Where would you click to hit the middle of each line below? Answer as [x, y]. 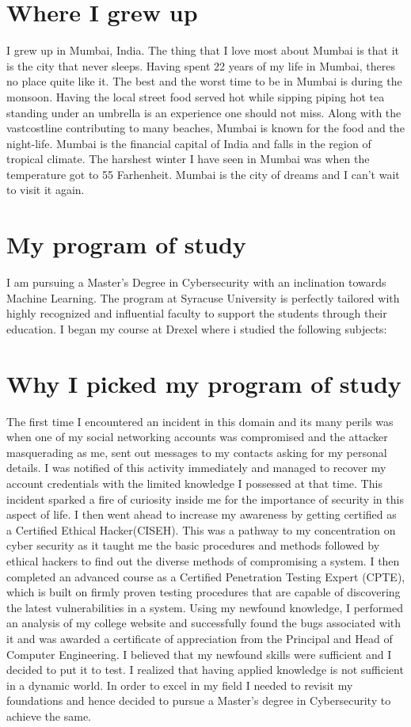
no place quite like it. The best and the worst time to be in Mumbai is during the [204, 81]
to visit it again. [46, 190]
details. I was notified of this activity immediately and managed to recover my [196, 468]
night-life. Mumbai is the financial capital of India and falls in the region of [189, 143]
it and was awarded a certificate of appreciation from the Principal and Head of [200, 638]
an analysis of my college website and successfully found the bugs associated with [204, 623]
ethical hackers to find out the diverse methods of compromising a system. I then [203, 561]
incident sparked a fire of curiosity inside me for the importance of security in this [205, 499]
